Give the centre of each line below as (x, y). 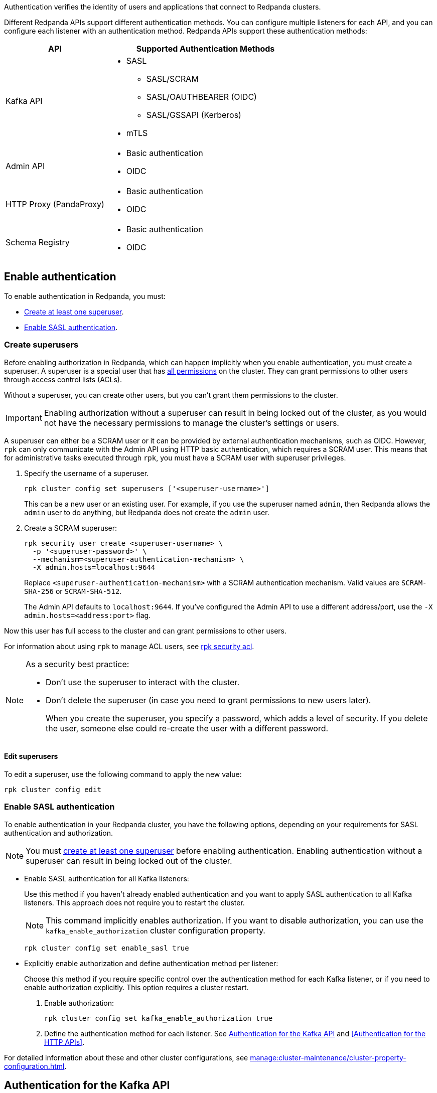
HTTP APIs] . (64, 1042)
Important (24, 418)
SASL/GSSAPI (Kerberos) (194, 115)
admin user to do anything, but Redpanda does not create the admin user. (147, 512)
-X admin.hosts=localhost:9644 (94, 567)
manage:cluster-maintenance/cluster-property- (328, 1057)
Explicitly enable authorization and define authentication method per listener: (151, 963)
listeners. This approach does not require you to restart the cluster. (134, 902)
